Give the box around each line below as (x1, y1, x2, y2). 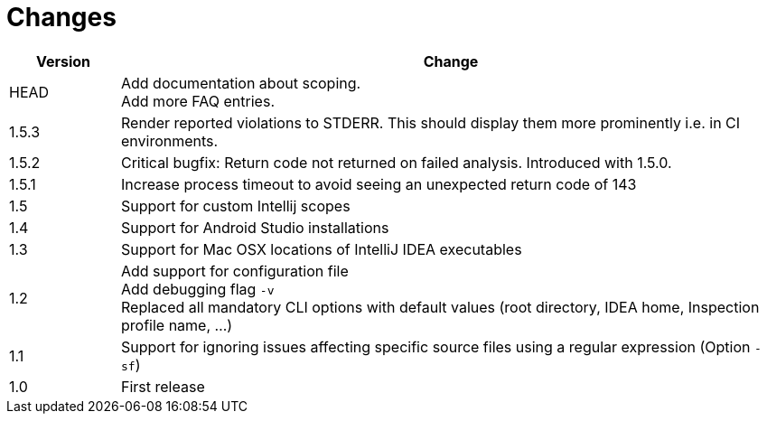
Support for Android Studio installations (120, 218, 389, 237)
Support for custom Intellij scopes (120, 196, 351, 215)
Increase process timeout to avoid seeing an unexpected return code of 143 (120, 174, 637, 193)
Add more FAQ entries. (120, 91, 275, 110)
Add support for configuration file (120, 261, 349, 280)
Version (35, 51, 91, 70)
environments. (120, 131, 219, 150)
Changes (6, 2, 117, 33)
